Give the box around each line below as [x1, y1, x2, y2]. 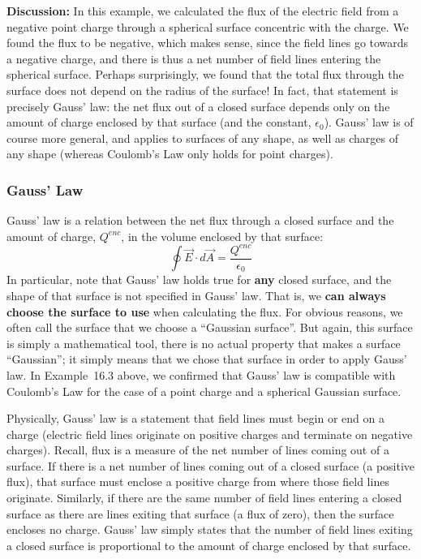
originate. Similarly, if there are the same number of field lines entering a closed [6, 489, 402, 506]
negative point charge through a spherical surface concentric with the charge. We [6, 18, 409, 35]
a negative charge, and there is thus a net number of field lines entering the [6, 49, 381, 67]
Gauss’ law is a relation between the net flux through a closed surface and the [6, 212, 394, 229]
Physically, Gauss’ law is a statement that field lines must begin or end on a [6, 410, 384, 427]
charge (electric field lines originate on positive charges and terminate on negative [6, 425, 413, 442]
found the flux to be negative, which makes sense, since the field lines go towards [6, 34, 409, 51]
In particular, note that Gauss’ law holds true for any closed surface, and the [6, 271, 392, 288]
